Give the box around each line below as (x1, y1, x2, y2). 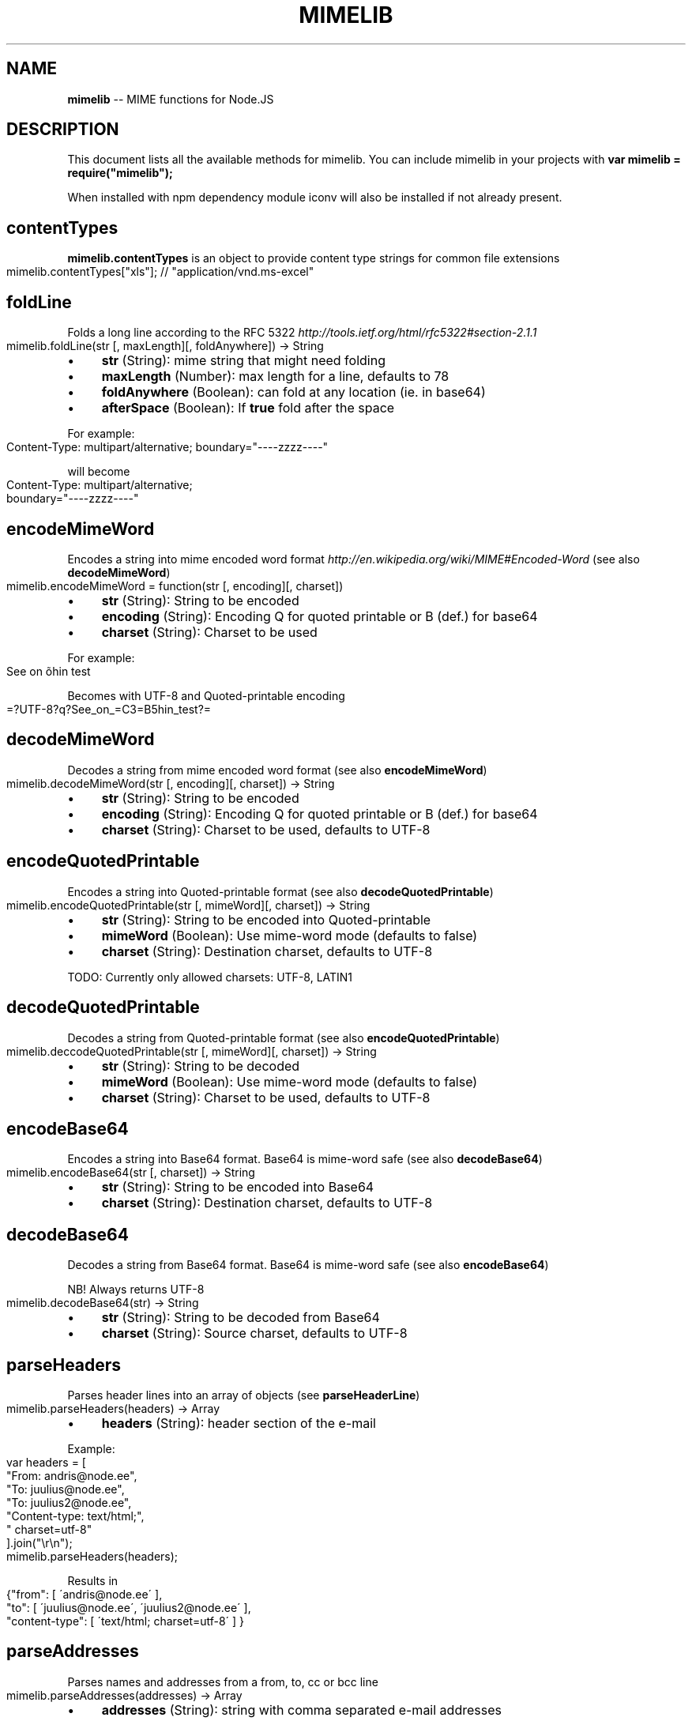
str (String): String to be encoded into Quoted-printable (101, 911, 431, 928)
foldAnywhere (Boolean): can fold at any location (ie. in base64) (101, 384, 486, 401)
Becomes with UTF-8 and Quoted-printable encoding (67, 688, 345, 702)
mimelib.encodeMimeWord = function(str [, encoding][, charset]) (6, 578, 344, 593)
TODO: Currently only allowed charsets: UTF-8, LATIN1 (67, 970, 353, 984)
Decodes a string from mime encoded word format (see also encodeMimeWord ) (67, 763, 487, 777)
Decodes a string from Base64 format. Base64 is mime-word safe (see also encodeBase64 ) (67, 1258, 549, 1272)
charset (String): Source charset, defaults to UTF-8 (101, 1325, 408, 1342)
